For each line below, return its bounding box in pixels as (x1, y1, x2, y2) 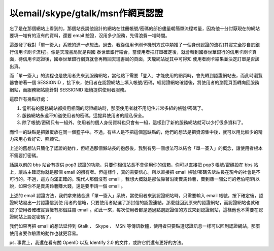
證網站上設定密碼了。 (9, 213, 54, 219)
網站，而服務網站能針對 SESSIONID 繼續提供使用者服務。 (9, 86, 129, 92)
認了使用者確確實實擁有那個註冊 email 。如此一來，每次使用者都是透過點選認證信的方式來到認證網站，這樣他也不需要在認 (9, 206, 263, 213)
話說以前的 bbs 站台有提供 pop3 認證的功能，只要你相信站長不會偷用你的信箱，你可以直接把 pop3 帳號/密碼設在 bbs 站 (9, 162, 258, 168)
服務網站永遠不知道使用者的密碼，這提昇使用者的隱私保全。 (22, 112, 147, 118)
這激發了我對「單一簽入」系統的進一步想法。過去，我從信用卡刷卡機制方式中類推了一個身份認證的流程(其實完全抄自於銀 (9, 42, 260, 48)
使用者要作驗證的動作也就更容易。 (9, 230, 81, 236)
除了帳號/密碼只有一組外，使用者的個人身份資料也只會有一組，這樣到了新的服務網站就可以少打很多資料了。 (22, 119, 246, 125)
